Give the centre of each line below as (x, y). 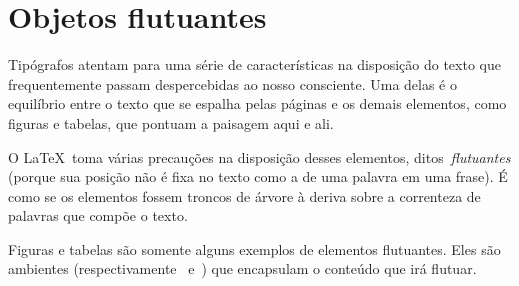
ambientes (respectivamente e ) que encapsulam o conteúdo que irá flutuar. (242, 268)
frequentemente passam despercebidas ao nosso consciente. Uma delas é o (232, 83)
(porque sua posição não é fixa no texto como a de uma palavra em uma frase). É (258, 176)
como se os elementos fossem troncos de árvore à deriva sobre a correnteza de (244, 195)
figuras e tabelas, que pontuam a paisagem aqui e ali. (171, 122)
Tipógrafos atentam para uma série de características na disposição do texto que (254, 64)
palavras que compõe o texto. (98, 215)
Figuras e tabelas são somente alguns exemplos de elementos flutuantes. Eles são (254, 248)
